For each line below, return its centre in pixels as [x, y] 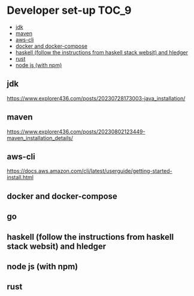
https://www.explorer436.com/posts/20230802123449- [76, 132]
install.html [20, 178]
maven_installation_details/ [40, 138]
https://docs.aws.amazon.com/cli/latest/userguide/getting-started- [90, 171]
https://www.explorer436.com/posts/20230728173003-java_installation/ [96, 98]
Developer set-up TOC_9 [69, 10]
